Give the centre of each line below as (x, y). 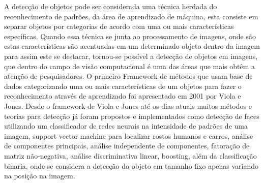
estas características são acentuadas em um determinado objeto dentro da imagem (132, 46)
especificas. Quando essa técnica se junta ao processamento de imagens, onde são (130, 36)
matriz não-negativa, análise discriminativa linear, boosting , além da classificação (130, 155)
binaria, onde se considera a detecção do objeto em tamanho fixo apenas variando (131, 165)
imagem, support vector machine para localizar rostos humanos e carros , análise (129, 135)
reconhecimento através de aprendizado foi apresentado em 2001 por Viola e (123, 96)
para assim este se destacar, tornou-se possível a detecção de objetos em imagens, (131, 56)
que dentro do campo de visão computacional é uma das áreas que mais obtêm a (130, 66)
